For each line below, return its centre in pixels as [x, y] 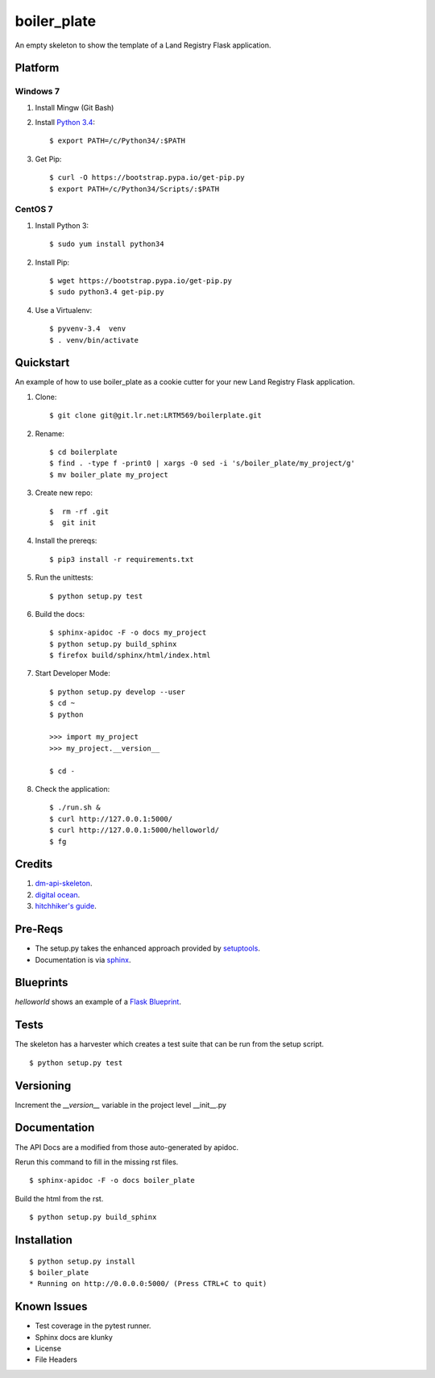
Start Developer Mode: [72, 673]
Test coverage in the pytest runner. [93, 1326]
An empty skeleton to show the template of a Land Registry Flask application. [143, 45]
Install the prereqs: [66, 541]
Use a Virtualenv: [64, 310]
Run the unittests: [64, 577]
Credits [34, 864]
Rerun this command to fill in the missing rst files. [97, 1162]
